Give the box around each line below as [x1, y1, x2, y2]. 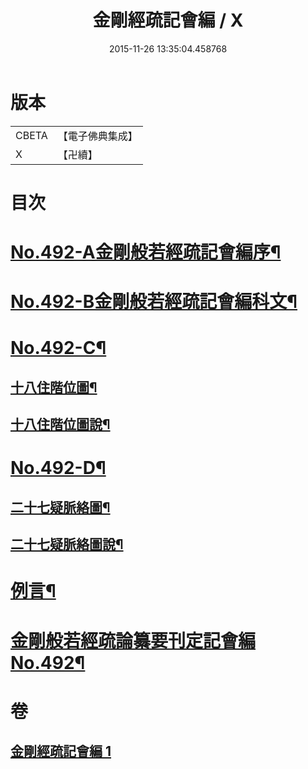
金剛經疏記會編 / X [92, 9, 244, 32]
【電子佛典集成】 [57, 129, 138, 143]
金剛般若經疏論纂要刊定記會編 [10, 629, 257, 652]
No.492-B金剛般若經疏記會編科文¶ [10, 291, 298, 313]
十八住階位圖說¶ [10, 416, 111, 433]
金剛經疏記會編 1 [10, 743, 112, 760]
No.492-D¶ [10, 457, 107, 480]
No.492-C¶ [10, 337, 107, 360]
